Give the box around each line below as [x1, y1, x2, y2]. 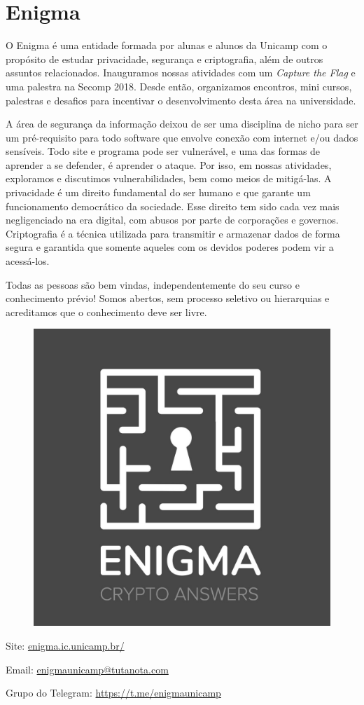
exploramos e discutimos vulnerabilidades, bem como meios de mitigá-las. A [6, 171, 332, 186]
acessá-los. [6, 254, 50, 268]
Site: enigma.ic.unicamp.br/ [6, 638, 125, 652]
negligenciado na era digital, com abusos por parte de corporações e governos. [6, 212, 339, 227]
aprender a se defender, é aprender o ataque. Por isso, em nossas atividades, [6, 157, 332, 172]
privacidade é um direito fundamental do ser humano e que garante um [6, 185, 311, 200]
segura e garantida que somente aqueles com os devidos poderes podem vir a [6, 240, 334, 254]
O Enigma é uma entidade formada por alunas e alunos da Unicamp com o [6, 38, 328, 53]
